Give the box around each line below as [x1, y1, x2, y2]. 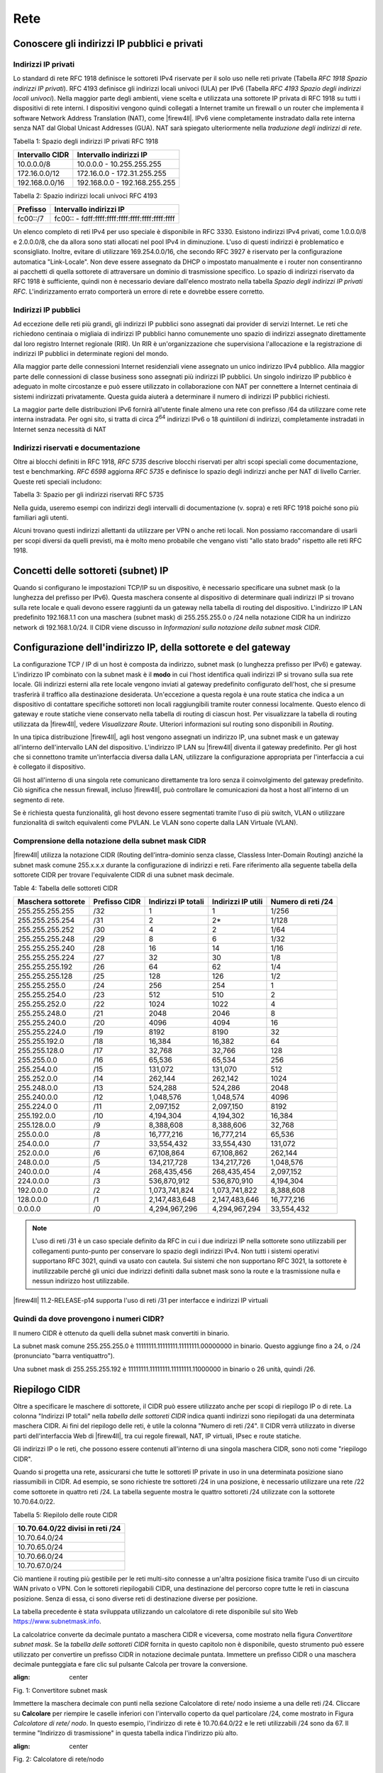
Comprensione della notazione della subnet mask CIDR [13, 836, 206, 846]
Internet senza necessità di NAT [13, 425, 106, 433]
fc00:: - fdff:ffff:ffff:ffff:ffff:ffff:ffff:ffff [54, 213, 175, 223]
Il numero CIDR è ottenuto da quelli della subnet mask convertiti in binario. [13, 1328, 230, 1337]
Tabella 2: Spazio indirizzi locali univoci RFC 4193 [13, 191, 157, 200]
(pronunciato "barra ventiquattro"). [13, 1352, 115, 1360]
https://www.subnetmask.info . [13, 1617, 102, 1625]
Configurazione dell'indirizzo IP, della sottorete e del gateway [13, 642, 291, 654]
